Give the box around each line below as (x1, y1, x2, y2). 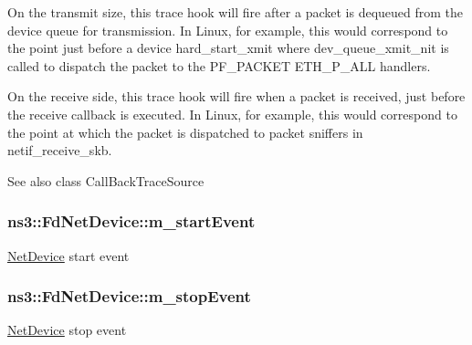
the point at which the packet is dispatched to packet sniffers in (7, 122, 363, 141)
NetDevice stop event (7, 320, 127, 340)
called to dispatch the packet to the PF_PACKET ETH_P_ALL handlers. (7, 56, 431, 75)
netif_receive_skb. (7, 141, 112, 160)
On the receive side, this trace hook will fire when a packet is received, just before (7, 87, 466, 106)
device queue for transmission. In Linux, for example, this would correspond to (7, 20, 448, 39)
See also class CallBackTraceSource (7, 171, 205, 190)
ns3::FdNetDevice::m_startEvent (7, 210, 256, 233)
